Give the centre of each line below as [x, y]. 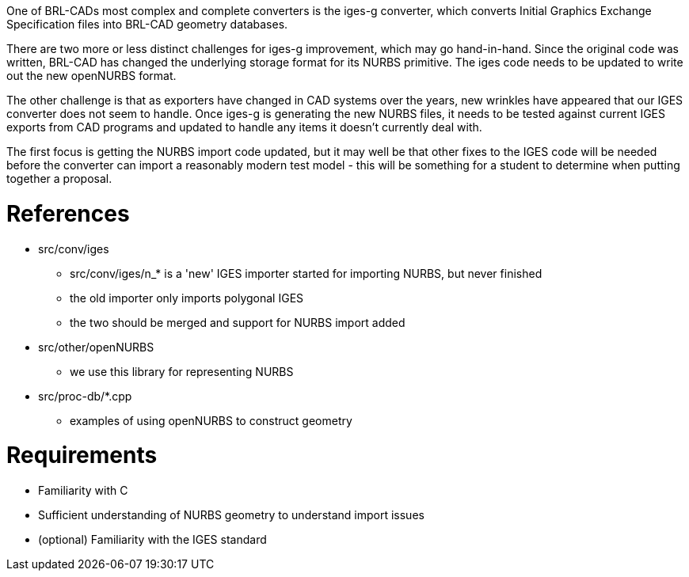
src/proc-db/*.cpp [85, 396]
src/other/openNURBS [96, 347]
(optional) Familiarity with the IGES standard [152, 539]
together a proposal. [59, 178]
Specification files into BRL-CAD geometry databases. [147, 24]
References [68, 213]
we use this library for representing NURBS [182, 371]
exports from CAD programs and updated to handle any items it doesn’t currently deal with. [244, 127]
